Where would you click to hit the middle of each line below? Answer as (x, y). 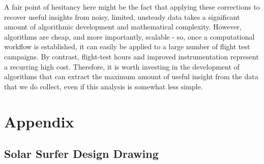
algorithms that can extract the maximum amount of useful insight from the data (131, 76)
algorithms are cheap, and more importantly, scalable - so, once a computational (129, 36)
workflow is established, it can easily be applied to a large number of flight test (127, 46)
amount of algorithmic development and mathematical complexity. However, (123, 27)
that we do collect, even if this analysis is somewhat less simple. (104, 86)
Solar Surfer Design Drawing (81, 154)
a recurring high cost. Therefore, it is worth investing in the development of (122, 66)
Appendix (39, 121)
